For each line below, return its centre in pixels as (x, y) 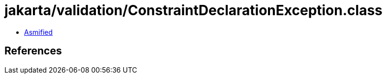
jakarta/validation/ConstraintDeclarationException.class (193, 10)
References (33, 51)
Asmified (39, 32)
